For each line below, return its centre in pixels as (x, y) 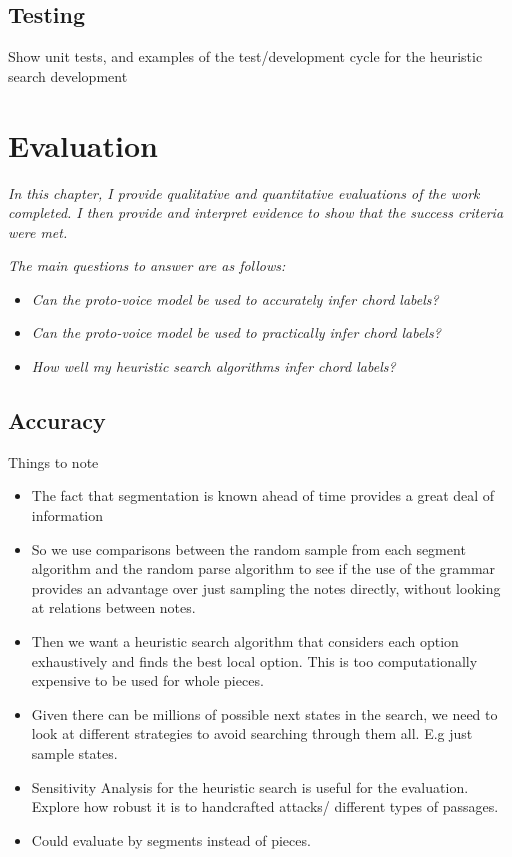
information (67, 515)
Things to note (53, 461)
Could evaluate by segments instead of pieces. (171, 839)
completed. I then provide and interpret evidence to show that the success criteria (256, 212)
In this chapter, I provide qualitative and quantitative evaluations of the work (244, 192)
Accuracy (57, 420)
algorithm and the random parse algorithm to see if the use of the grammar (263, 568)
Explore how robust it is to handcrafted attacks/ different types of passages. (265, 806)
